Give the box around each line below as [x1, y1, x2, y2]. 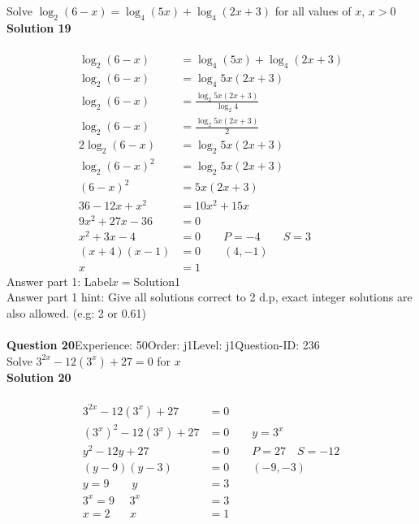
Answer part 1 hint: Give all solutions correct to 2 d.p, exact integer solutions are [6, 288, 413, 305]
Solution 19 [6, 19, 71, 36]
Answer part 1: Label [6, 272, 112, 289]
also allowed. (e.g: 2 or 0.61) [6, 305, 146, 322]
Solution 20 [6, 368, 71, 385]
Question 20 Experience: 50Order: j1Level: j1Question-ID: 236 [6, 336, 320, 353]
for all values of [274, 2, 352, 19]
